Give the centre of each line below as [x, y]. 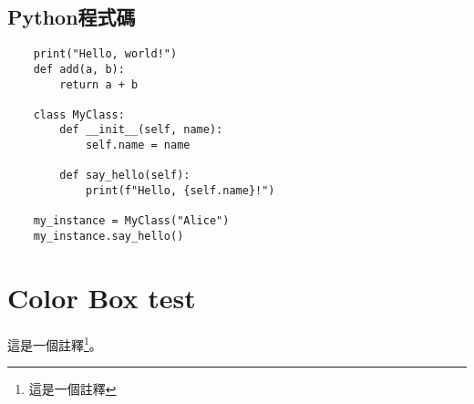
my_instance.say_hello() [108, 237]
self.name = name [138, 145]
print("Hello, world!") [105, 54]
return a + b [99, 84]
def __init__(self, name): [141, 130]
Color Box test [102, 297]
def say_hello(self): [125, 176]
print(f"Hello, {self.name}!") [180, 191]
